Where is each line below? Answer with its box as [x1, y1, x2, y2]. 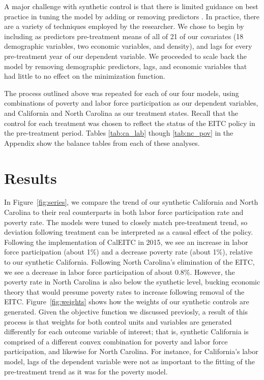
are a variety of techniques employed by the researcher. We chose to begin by [4, 21, 244, 31]
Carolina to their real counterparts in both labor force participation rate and [4, 207, 244, 217]
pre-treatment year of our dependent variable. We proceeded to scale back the [4, 50, 247, 61]
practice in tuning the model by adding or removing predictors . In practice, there [4, 11, 260, 21]
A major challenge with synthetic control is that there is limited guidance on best [4, 1, 258, 11]
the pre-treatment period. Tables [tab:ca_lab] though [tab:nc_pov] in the [4, 128, 233, 138]
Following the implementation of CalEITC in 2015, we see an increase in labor [4, 236, 248, 247]
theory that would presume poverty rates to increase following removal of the [4, 286, 245, 297]
